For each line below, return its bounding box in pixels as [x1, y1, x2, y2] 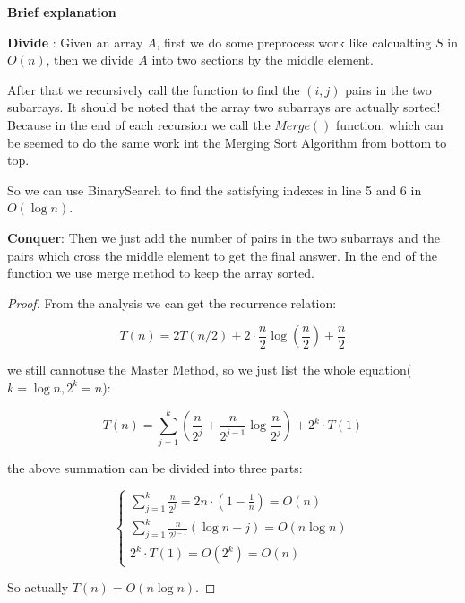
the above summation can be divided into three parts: [7, 458, 303, 477]
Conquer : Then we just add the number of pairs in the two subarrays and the [7, 228, 440, 246]
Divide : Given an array [7, 32, 143, 51]
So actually [7, 578, 69, 597]
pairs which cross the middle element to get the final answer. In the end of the [7, 246, 437, 264]
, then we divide [46, 50, 134, 69]
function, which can [336, 115, 443, 134]
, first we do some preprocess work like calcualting [156, 32, 432, 51]
